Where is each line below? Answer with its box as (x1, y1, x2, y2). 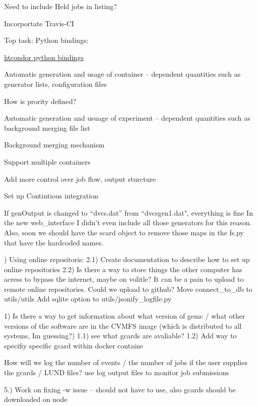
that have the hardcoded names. (4, 237, 104, 247)
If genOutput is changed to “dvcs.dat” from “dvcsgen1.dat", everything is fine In (4, 207, 253, 218)
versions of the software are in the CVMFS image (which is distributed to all (4, 320, 242, 331)
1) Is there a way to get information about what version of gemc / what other (4, 311, 245, 321)
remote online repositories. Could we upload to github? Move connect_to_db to (4, 283, 252, 294)
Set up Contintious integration (4, 190, 98, 201)
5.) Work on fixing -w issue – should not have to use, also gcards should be (4, 384, 236, 394)
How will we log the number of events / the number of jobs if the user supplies (4, 357, 247, 368)
